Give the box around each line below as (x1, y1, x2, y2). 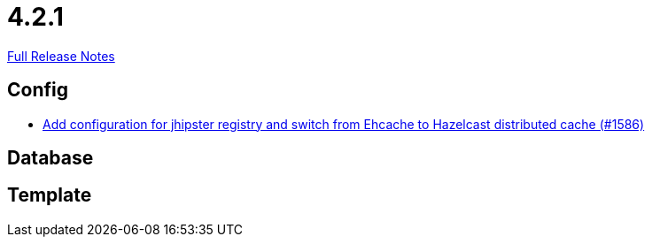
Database (7, 147, 94, 170)
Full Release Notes (7, 48, 115, 64)
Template (7, 184, 92, 207)
